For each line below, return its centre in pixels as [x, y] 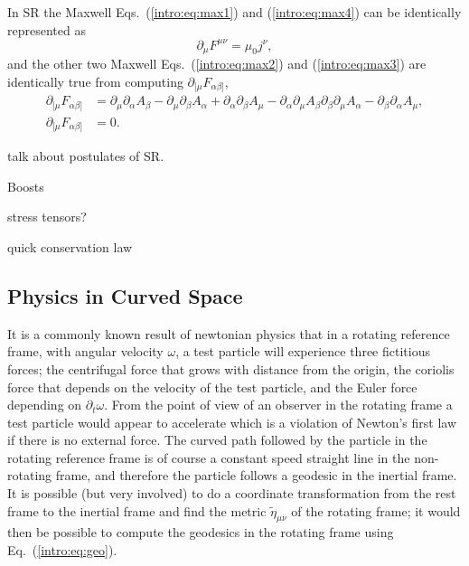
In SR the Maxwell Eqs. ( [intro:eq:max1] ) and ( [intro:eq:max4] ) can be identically [234, 12]
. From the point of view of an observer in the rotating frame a [278, 405]
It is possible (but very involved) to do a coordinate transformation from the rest [232, 493]
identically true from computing [95, 81]
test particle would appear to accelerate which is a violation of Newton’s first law [232, 422]
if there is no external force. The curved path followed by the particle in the [217, 440]
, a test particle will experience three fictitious [303, 351]
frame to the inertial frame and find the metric [137, 510]
